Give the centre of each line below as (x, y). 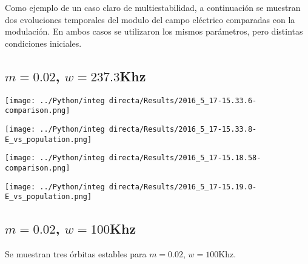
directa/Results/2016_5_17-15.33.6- (183, 100)
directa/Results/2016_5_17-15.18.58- (185, 158)
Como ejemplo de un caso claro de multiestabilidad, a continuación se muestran (153, 7)
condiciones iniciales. (43, 43)
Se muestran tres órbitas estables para (76, 254)
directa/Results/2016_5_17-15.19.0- (183, 187)
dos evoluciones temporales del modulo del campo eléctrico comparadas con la (150, 19)
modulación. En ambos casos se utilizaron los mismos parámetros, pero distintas (154, 31)
